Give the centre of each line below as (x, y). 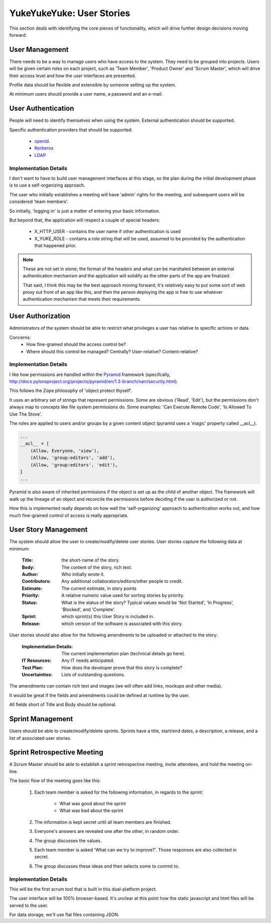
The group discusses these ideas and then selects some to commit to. (107, 866)
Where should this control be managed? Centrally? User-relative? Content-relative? (112, 351)
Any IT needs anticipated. (88, 661)
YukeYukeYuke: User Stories (70, 13)
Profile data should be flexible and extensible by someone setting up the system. (93, 85)
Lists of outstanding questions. (93, 675)
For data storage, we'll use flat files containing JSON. (64, 915)
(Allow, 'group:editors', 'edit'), (74, 465)
